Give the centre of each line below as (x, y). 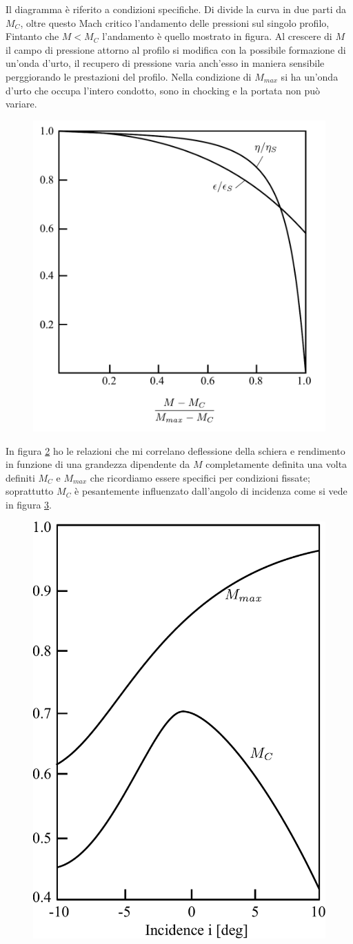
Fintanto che (32, 36)
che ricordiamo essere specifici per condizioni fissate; (200, 477)
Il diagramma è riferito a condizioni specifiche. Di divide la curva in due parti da (176, 9)
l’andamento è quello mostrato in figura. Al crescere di (217, 36)
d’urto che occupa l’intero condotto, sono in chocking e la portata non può (163, 90)
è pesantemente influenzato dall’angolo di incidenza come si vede (211, 491)
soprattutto (30, 491)
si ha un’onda (310, 76)
